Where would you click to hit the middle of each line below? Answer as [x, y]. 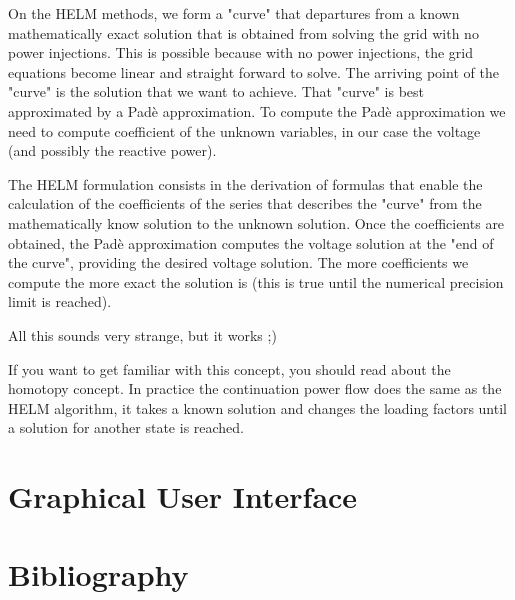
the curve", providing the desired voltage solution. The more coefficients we [238, 262]
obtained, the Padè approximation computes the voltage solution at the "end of [251, 242]
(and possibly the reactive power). [112, 150]
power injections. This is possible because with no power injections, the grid [240, 52]
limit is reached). [60, 301]
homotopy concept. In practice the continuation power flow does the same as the [255, 388]
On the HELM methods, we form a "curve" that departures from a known [234, 13]
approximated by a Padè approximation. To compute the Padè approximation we [257, 110]
